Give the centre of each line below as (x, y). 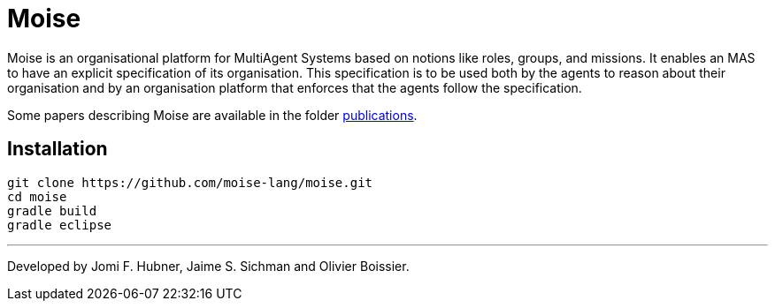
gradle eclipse (60, 225)
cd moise (37, 196)
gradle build (52, 210)
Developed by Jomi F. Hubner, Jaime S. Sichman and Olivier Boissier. (208, 266)
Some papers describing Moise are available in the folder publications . (212, 115)
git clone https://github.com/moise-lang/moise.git (190, 182)
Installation (58, 149)
